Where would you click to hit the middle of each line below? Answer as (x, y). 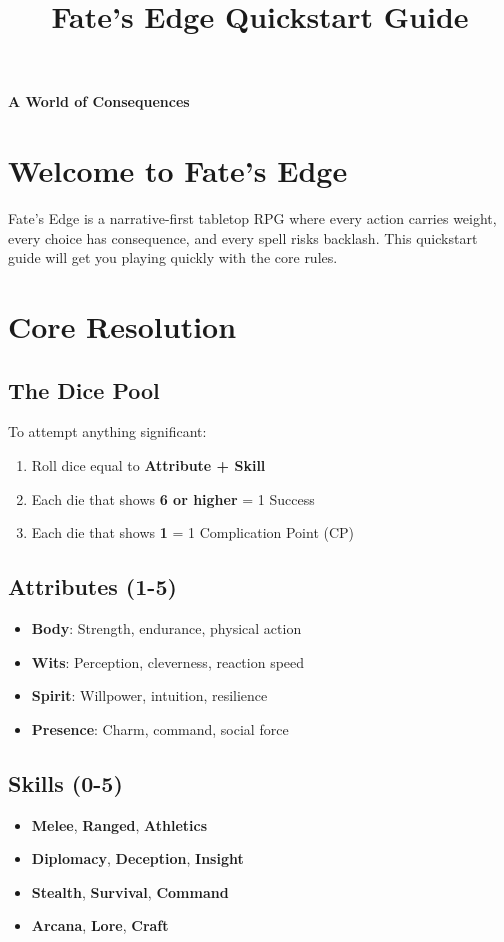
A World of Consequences (99, 101)
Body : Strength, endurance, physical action (166, 628)
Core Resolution (122, 326)
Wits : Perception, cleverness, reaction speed (168, 661)
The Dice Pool (84, 389)
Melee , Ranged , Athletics (119, 824)
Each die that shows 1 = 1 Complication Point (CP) (193, 532)
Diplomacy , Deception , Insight (137, 858)
